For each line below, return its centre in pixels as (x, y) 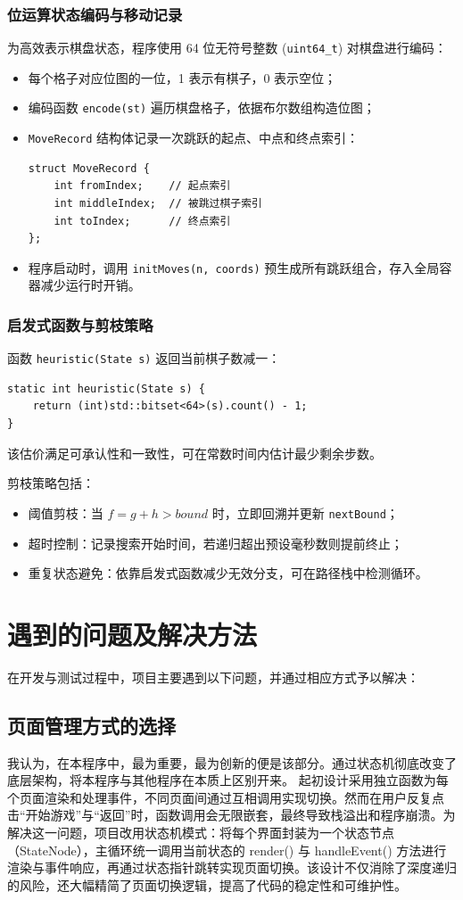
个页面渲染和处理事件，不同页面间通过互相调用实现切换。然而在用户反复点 (226, 797)
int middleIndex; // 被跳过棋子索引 (158, 203)
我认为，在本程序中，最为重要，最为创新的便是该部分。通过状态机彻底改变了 (232, 762)
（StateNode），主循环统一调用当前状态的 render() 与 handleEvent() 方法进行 (227, 850)
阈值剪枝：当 (66, 512)
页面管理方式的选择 (91, 725)
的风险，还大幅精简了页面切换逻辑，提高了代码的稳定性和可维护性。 (207, 884)
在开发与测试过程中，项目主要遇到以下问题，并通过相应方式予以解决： (213, 677)
